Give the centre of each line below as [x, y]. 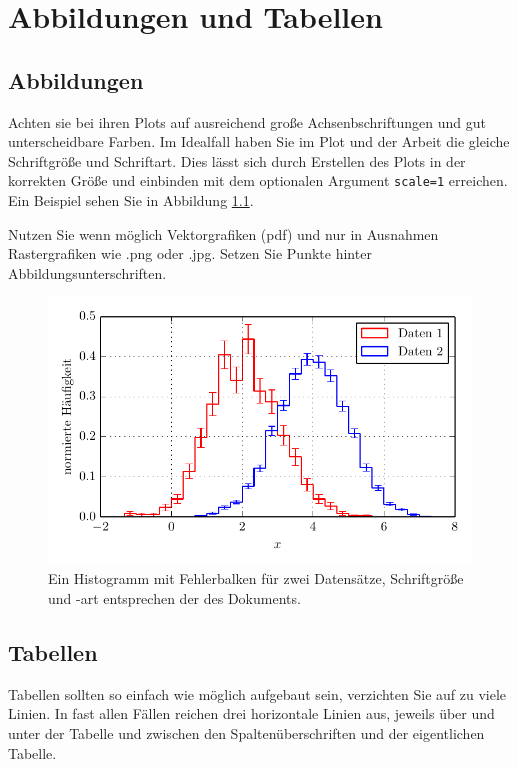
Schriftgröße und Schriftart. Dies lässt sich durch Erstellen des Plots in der [237, 160]
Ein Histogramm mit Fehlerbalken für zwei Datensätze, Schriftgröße [256, 578]
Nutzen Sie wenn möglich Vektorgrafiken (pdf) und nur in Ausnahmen [223, 233]
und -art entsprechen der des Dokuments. [174, 597]
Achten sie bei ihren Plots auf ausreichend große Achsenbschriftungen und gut [247, 121]
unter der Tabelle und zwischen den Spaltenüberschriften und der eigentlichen [246, 732]
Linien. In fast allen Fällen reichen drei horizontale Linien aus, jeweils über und [251, 713]
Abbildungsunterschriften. [87, 272]
